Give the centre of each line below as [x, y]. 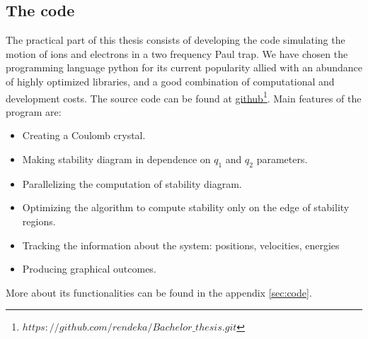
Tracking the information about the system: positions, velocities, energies [181, 245]
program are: [34, 111]
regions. [39, 221]
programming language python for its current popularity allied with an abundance [184, 67]
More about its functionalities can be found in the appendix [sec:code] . [159, 292]
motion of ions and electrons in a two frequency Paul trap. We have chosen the [177, 53]
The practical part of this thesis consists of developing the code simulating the [176, 40]
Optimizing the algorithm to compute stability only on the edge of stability [186, 207]
